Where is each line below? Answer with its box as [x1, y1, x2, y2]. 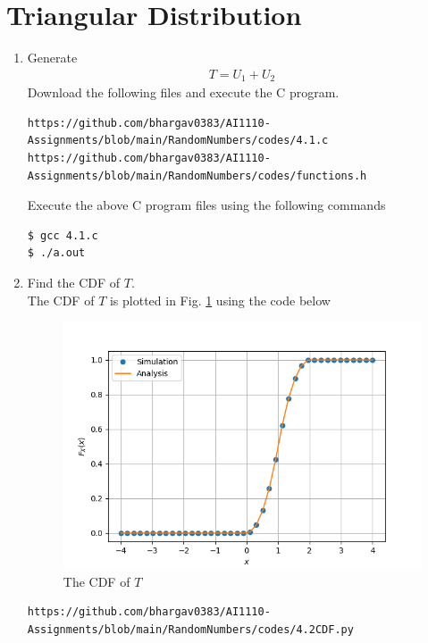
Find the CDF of [27, 272, 121, 291]
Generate [27, 48, 78, 67]
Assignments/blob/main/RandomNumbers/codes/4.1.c [27, 134, 329, 147]
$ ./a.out [27, 246, 86, 260]
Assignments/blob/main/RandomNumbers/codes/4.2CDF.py [27, 622, 354, 636]
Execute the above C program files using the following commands [27, 196, 386, 214]
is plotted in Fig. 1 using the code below [109, 290, 331, 309]
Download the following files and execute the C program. [27, 83, 340, 102]
